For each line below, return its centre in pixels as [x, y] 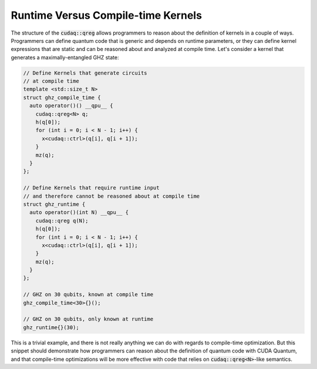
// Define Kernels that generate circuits [85, 73]
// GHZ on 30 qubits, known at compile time [88, 294]
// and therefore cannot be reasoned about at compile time [112, 196]
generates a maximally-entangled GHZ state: [65, 57]
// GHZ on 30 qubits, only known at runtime [88, 319]
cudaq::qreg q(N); [62, 221]
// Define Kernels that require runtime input [91, 188]
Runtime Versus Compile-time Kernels [107, 15]
